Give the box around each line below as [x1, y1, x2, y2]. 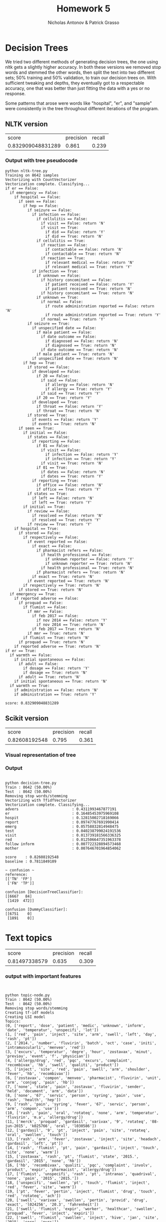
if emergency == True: [9, 591, 57, 596]
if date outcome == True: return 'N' [40, 347, 119, 352]
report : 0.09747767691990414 [5, 820, 119, 825]
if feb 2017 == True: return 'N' [31, 626, 101, 631]
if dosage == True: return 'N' [23, 670, 88, 675]
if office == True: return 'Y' [36, 487, 101, 492]
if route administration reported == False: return [45, 304, 155, 309]
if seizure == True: [27, 321, 70, 326]
